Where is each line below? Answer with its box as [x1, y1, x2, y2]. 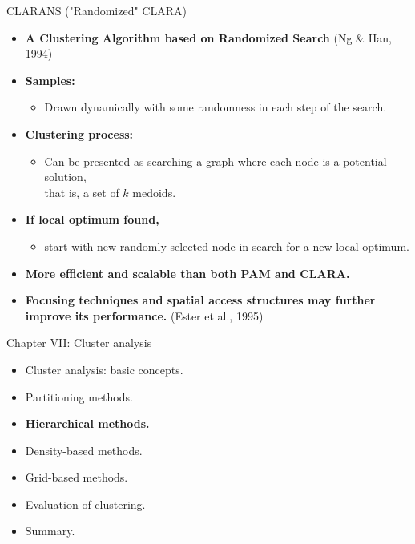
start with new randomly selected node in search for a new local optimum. [44, 237, 409, 254]
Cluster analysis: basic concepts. [25, 361, 183, 377]
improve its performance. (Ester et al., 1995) [25, 307, 264, 324]
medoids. [132, 183, 176, 200]
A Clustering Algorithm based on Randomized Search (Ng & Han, [25, 29, 392, 46]
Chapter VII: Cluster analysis [6, 334, 152, 351]
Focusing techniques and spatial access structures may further [25, 292, 376, 308]
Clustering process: [25, 125, 134, 142]
